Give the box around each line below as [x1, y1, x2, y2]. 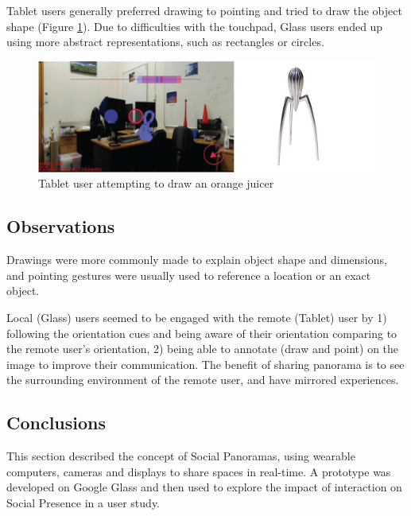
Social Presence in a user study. [6, 494, 161, 510]
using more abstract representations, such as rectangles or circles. [6, 33, 324, 50]
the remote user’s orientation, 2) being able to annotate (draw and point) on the [6, 340, 399, 357]
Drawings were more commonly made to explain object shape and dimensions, [6, 251, 387, 268]
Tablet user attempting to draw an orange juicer [38, 175, 274, 192]
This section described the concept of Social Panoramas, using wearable [6, 448, 355, 464]
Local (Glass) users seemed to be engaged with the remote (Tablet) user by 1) [6, 309, 387, 326]
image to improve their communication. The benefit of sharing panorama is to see [6, 355, 405, 372]
